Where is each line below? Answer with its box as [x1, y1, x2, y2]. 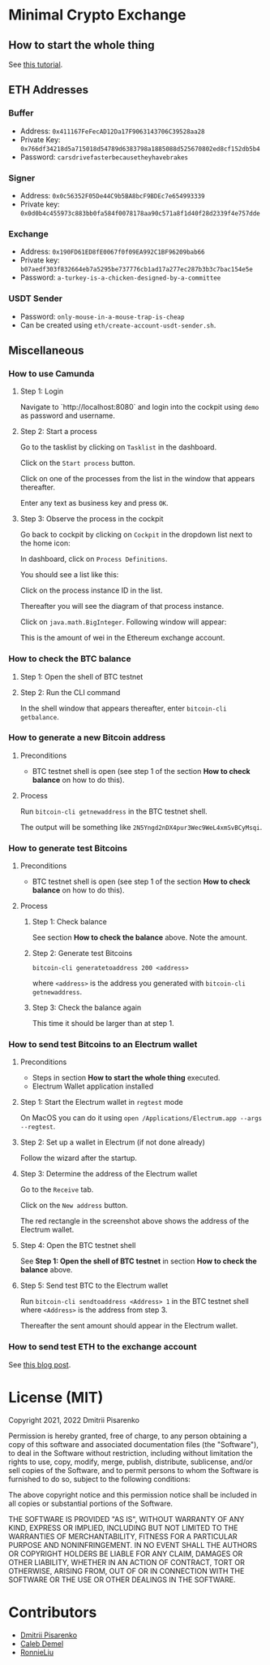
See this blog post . [8, 1359, 71, 1369]
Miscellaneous [8, 343, 84, 357]
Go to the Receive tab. [19, 1185, 94, 1194]
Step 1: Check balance [32, 917, 107, 927]
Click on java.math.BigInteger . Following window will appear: [19, 617, 227, 627]
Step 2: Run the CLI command [19, 687, 121, 697]
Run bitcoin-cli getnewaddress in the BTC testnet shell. [19, 806, 208, 816]
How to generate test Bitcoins [8, 842, 128, 854]
